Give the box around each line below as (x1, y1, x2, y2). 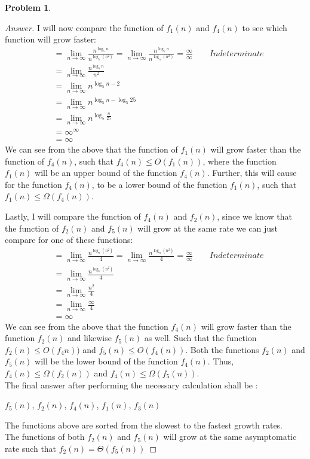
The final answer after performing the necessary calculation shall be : (5, 378, 258, 391)
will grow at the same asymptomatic (163, 430, 297, 443)
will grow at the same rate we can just (137, 221, 278, 234)
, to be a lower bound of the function (91, 178, 228, 190)
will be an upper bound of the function (35, 166, 177, 179)
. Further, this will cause (207, 166, 297, 179)
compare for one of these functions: (5, 233, 133, 246)
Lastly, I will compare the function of (5, 210, 141, 223)
